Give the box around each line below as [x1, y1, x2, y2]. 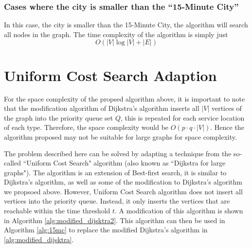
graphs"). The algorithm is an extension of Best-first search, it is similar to [4, 167, 227, 177]
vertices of [211, 103, 242, 113]
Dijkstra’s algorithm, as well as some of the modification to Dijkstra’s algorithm [4, 177, 242, 187]
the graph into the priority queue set [4, 112, 113, 123]
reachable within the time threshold [4, 206, 110, 216]
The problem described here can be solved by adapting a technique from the [4, 148, 232, 158]
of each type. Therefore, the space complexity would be [4, 122, 169, 132]
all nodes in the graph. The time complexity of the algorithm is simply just [4, 29, 228, 39]
